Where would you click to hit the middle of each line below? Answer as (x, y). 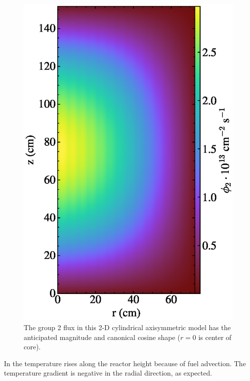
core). (32, 347)
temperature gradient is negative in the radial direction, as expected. (108, 373)
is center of (215, 337)
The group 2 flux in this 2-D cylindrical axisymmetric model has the (127, 327)
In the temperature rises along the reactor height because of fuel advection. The (125, 363)
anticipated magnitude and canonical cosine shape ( (102, 337)
